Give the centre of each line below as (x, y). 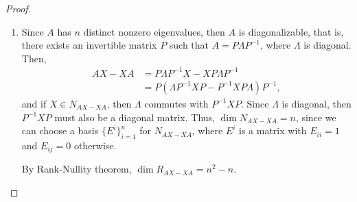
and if (34, 103)
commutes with (176, 103)
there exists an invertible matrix (89, 45)
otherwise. (95, 145)
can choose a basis (60, 130)
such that (189, 45)
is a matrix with (273, 130)
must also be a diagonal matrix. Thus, (135, 117)
